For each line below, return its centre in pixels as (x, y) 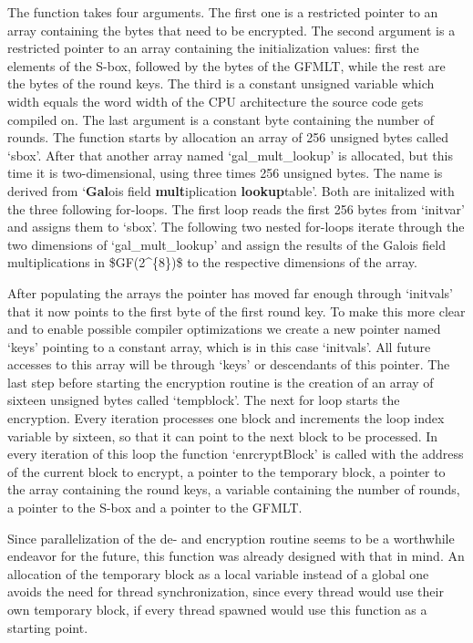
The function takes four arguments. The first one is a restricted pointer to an (223, 12)
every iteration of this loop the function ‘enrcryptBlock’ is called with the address (236, 454)
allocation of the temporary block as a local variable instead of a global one (218, 573)
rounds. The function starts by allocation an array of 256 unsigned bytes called (228, 137)
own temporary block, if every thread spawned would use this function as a (217, 609)
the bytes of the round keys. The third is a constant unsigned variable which (221, 83)
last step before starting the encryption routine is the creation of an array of (221, 382)
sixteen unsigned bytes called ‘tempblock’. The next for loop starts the (204, 400)
